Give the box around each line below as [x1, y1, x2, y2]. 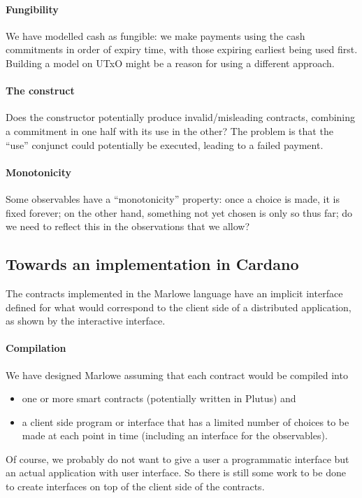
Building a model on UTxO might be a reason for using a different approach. [6, 55, 335, 70]
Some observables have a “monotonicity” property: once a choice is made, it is [6, 191, 340, 206]
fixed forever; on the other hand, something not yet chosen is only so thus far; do [6, 205, 352, 220]
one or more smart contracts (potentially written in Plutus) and [22, 391, 296, 406]
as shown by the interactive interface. [6, 313, 166, 328]
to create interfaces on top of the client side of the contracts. [6, 479, 265, 494]
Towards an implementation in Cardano [6, 253, 299, 275]
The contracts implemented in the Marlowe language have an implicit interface [6, 285, 343, 300]
